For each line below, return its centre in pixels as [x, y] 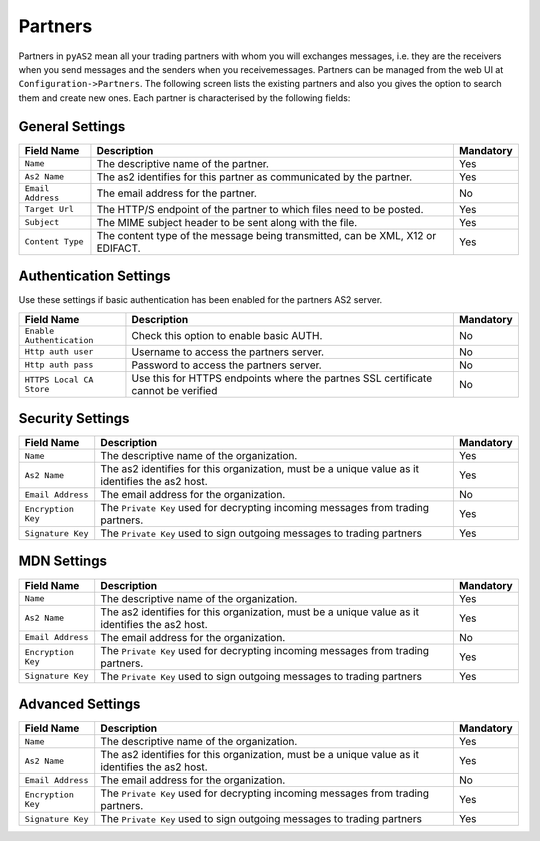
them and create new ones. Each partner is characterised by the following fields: [184, 97]
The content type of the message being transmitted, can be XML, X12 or [266, 235]
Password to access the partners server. [226, 365]
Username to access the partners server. [228, 352]
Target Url [49, 209]
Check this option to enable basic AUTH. [227, 335]
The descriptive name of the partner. [183, 163]
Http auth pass [59, 365]
